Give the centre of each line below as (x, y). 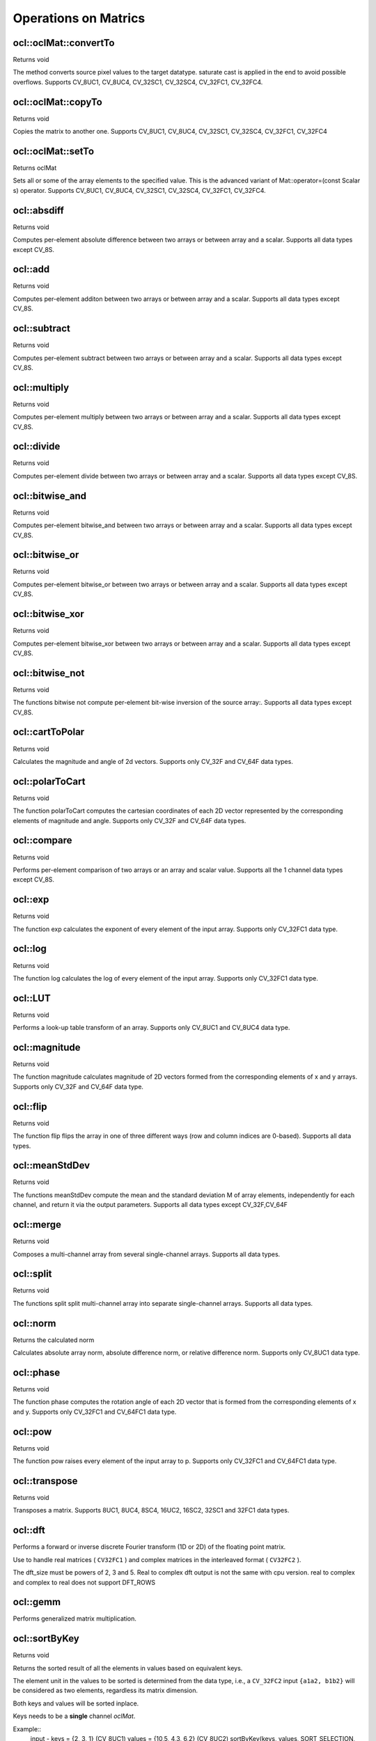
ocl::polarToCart (49, 781)
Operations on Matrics (79, 18)
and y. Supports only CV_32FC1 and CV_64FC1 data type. (95, 1412)
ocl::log (30, 949)
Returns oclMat (35, 168)
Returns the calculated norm (54, 1340)
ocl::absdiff (38, 210)
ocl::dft (29, 1530)
